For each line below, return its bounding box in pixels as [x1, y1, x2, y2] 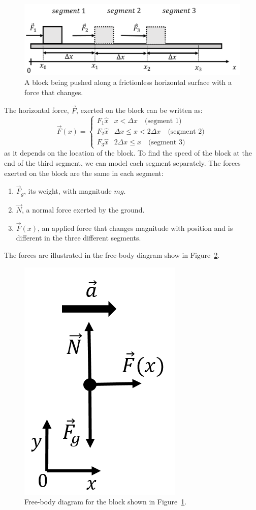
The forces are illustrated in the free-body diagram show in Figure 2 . [4, 250, 220, 260]
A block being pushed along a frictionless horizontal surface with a [24, 77, 232, 87]
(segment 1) [145, 117, 182, 125]
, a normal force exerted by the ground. [22, 204, 145, 215]
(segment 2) [168, 128, 205, 135]
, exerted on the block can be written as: [76, 105, 203, 115]
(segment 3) [148, 139, 185, 146]
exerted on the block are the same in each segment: [4, 167, 164, 178]
